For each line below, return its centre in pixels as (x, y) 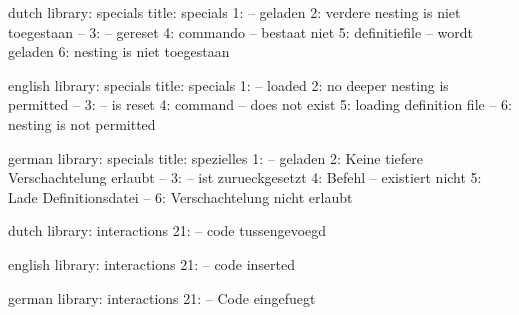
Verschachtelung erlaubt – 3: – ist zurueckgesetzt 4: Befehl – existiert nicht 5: (245, 177)
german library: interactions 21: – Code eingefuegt (162, 297)
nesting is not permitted (82, 123)
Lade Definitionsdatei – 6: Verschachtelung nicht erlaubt (180, 196)
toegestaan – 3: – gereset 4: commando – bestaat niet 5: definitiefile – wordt (240, 31)
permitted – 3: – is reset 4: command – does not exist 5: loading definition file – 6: (260, 104)
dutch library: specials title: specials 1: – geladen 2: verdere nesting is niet (234, 12)
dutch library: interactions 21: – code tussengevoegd (167, 230)
